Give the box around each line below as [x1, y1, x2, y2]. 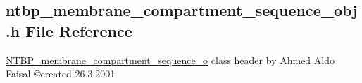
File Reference [25, 20, 132, 41]
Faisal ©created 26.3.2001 [6, 66, 116, 81]
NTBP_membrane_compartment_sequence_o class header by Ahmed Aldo [6, 52, 335, 67]
